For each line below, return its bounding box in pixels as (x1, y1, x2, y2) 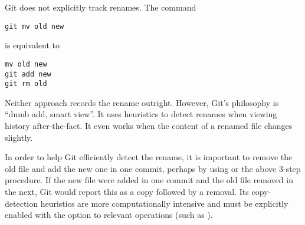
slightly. (5, 131, 33, 143)
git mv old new (5, 22, 64, 31)
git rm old (5, 80, 47, 88)
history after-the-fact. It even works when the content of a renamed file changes (5, 120, 293, 131)
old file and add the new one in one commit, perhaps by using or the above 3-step (5, 162, 301, 174)
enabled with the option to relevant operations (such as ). (5, 209, 213, 221)
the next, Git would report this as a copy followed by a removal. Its (5, 185, 249, 197)
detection (5, 197, 38, 209)
